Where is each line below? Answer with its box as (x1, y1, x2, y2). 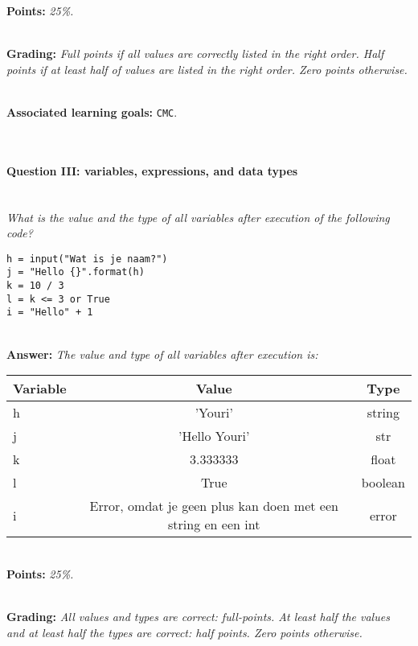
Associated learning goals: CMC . (6, 103, 178, 120)
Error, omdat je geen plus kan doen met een (89, 496, 338, 516)
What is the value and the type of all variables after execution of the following (6, 208, 390, 225)
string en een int (168, 515, 260, 534)
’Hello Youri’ (178, 426, 250, 446)
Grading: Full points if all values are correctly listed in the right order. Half (6, 45, 384, 62)
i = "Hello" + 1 (6, 307, 93, 319)
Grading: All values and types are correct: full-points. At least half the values (6, 608, 390, 625)
